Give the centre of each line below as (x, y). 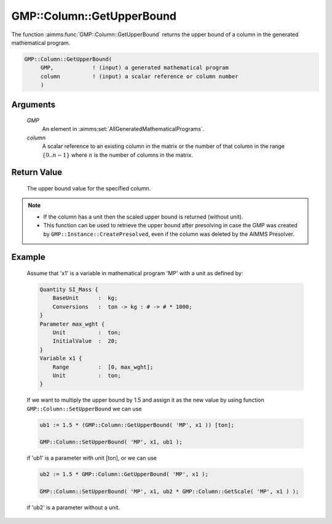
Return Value (37, 172)
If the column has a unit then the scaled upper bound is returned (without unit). (143, 217)
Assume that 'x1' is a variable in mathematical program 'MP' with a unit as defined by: (135, 273)
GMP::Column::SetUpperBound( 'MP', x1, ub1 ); (111, 442)
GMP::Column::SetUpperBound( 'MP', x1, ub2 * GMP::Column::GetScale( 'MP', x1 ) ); (169, 492)
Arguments (34, 104)
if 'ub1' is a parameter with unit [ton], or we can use (92, 458)
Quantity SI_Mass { (69, 290)
